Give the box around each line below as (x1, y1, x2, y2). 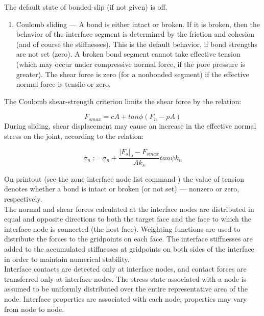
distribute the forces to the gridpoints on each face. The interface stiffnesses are (4, 233, 253, 244)
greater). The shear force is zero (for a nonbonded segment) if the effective (16, 68, 249, 79)
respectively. (4, 193, 42, 204)
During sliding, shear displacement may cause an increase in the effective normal (4, 120, 256, 131)
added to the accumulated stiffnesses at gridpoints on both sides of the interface (4, 243, 254, 254)
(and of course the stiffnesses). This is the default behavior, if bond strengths (16, 38, 257, 49)
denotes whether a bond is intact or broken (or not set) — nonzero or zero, (4, 183, 239, 194)
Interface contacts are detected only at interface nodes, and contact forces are (4, 263, 247, 274)
